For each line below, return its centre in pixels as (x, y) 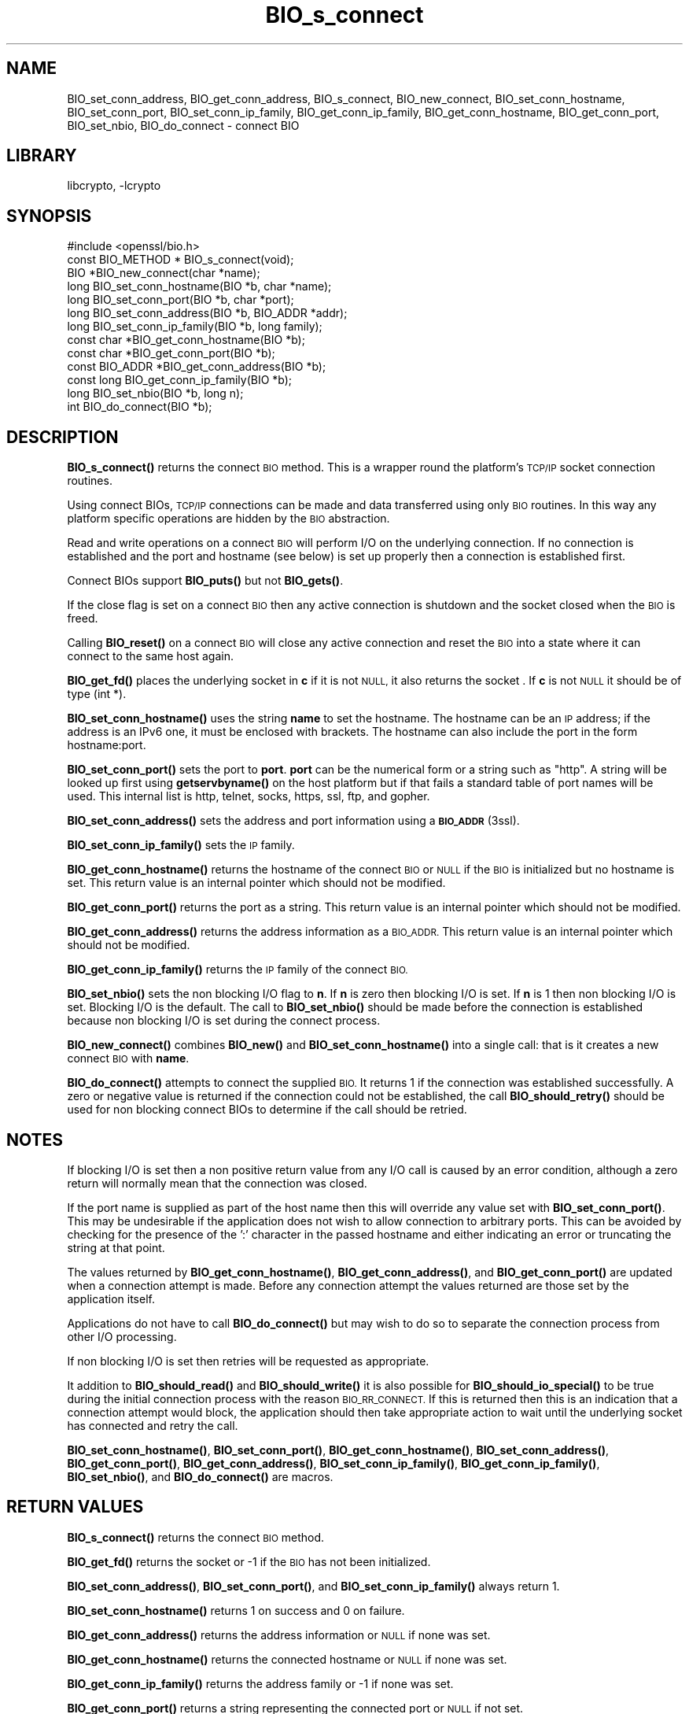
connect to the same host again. (150, 656)
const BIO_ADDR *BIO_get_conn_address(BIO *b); (197, 367)
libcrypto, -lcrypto (114, 186)
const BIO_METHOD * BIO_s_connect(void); (181, 260)
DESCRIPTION (63, 437)
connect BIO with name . (128, 1058)
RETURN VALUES (75, 1507)
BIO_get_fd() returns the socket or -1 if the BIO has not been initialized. (249, 1561)
